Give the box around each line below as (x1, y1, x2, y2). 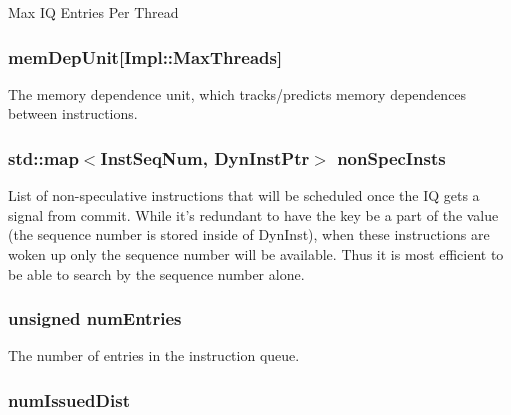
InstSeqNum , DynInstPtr (100, 145, 310, 170)
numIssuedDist (8, 387, 130, 412)
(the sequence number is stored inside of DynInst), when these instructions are (8, 224, 490, 245)
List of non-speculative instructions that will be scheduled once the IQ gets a (8, 185, 480, 206)
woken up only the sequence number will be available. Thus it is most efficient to (8, 244, 504, 264)
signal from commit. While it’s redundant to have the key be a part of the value (8, 204, 499, 225)
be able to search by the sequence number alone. (8, 263, 305, 284)
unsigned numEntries (8, 306, 182, 331)
